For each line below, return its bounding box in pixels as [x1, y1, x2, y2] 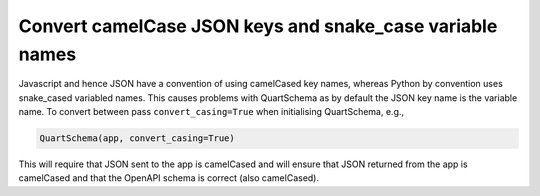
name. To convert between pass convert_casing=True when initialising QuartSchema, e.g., [18, 106, 405, 118]
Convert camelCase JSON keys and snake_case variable [18, 15, 498, 37]
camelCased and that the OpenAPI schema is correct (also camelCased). [18, 172, 320, 184]
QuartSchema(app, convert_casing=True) [39, 133, 235, 144]
